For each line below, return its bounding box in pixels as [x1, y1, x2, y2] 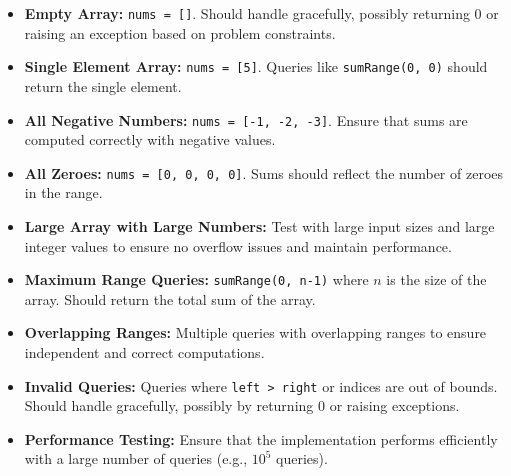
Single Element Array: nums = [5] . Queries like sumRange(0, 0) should [24, 56, 488, 77]
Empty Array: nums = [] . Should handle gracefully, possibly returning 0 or [24, 3, 499, 23]
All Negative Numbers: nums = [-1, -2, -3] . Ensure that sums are [24, 109, 468, 130]
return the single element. [24, 75, 182, 96]
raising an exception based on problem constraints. [24, 22, 336, 43]
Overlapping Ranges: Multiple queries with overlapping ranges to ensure [24, 322, 487, 343]
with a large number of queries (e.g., [24, 448, 248, 469]
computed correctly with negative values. [24, 129, 276, 150]
